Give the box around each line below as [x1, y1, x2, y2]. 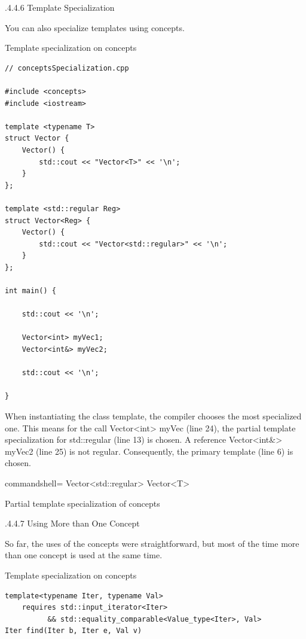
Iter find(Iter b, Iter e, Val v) [5, 626, 142, 635]
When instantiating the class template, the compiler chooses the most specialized [5, 410, 302, 422]
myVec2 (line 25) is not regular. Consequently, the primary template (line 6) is [5, 445, 293, 457]
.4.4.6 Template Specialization [5, 1, 115, 13]
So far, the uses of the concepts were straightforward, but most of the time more [5, 537, 299, 549]
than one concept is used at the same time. [5, 549, 163, 561]
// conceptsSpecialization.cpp [5, 63, 129, 72]
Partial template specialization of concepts [5, 497, 160, 509]
